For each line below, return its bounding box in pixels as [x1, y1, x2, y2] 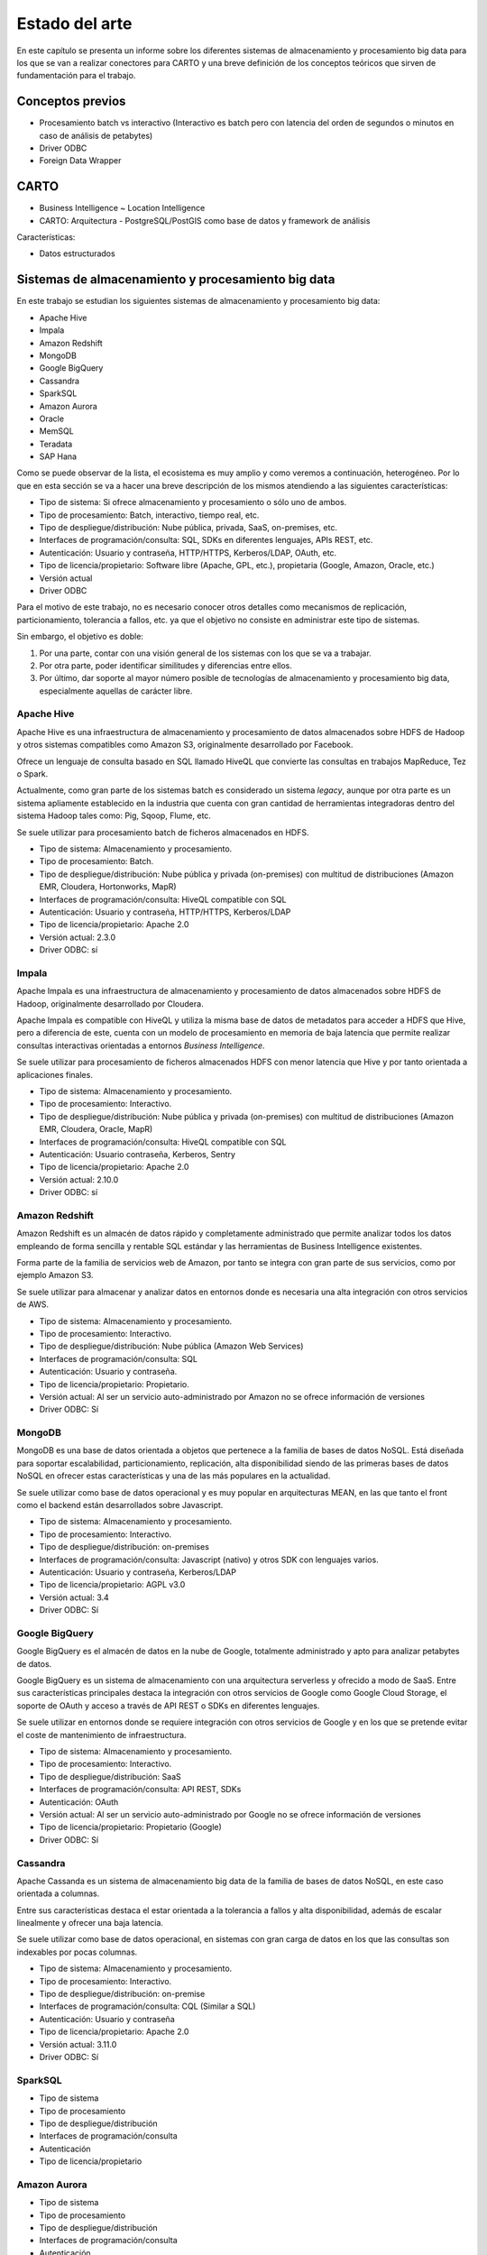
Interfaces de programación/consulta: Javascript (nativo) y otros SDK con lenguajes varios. [39, 1554, 379, 1565]
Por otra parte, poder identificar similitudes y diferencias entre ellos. [39, 659, 292, 671]
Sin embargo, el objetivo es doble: [16, 631, 144, 642]
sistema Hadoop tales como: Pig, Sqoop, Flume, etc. [16, 810, 212, 821]
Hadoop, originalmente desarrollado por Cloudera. [16, 998, 204, 1009]
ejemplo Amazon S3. [16, 1270, 94, 1281]
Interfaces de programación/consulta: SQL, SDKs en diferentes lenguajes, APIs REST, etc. [39, 535, 373, 546]
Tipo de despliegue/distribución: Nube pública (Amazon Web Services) [39, 1340, 304, 1352]
